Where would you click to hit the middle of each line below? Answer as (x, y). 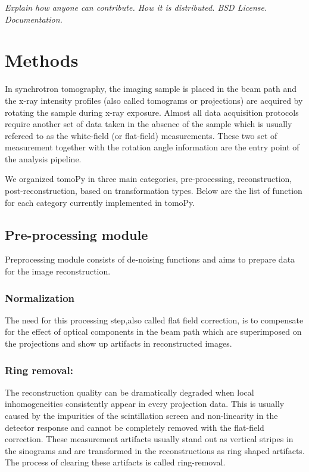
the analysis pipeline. (43, 158)
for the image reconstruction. (58, 271)
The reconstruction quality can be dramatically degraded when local (129, 392)
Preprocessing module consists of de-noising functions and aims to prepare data (150, 259)
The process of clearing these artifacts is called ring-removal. (115, 462)
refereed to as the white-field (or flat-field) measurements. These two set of (141, 135)
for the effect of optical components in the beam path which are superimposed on (153, 331)
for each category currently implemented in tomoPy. (100, 202)
